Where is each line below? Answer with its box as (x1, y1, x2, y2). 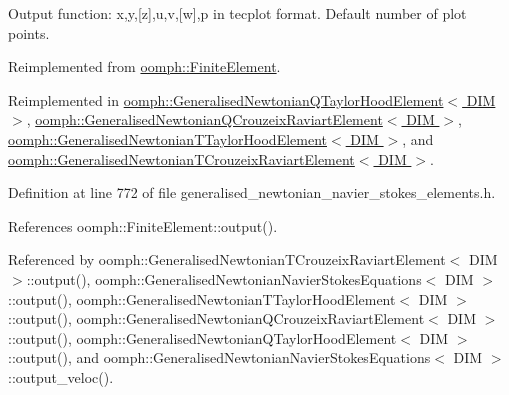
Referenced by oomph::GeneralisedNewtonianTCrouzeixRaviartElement (8, 249, 446, 270)
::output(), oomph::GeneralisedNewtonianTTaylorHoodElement (8, 288, 396, 309)
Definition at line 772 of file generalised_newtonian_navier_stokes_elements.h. (8, 182, 496, 203)
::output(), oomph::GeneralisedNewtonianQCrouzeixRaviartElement (8, 308, 425, 329)
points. (8, 22, 50, 43)
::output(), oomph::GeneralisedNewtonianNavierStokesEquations (26, 268, 422, 289)
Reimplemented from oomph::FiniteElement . (8, 56, 281, 77)
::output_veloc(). (8, 366, 114, 387)
